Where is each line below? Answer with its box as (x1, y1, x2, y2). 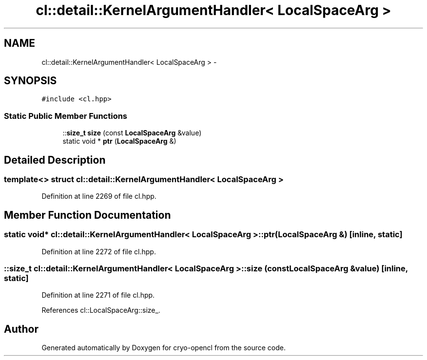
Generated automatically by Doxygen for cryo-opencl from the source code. (41, 343, 286, 352)
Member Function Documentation (4, 208, 171, 221)
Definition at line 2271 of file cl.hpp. (41, 291, 155, 300)
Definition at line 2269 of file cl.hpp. (41, 192, 156, 201)
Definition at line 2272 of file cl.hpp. (41, 247, 156, 256)
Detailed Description (4, 153, 106, 166)
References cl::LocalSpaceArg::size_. (41, 306, 160, 315)
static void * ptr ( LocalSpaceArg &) (62, 137, 176, 146)
